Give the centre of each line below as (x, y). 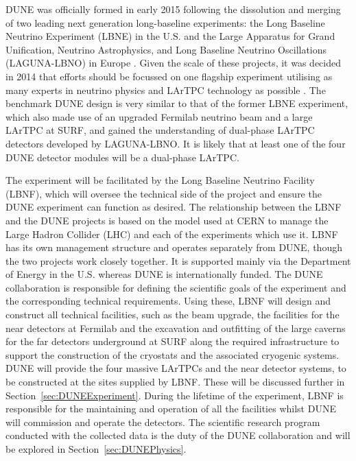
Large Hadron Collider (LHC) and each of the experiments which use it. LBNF (172, 234)
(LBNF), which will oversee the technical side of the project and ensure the (164, 193)
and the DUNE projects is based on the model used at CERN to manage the (167, 220)
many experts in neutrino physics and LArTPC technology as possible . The (166, 90)
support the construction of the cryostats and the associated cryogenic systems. (173, 354)
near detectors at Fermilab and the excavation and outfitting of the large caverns (176, 328)
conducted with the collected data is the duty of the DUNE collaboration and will (178, 435)
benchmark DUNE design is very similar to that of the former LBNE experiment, (177, 103)
